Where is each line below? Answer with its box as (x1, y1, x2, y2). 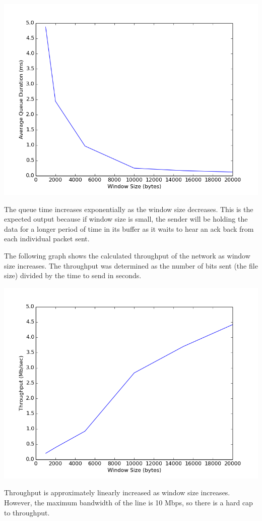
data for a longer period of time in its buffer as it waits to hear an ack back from (4, 223, 254, 234)
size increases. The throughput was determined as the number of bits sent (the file (4, 260, 258, 271)
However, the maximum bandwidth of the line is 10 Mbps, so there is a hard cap (4, 497, 253, 507)
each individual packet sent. (4, 233, 90, 244)
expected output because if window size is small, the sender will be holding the (4, 214, 248, 224)
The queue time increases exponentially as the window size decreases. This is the (4, 203, 253, 214)
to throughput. (4, 507, 50, 517)
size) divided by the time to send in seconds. (4, 270, 142, 281)
